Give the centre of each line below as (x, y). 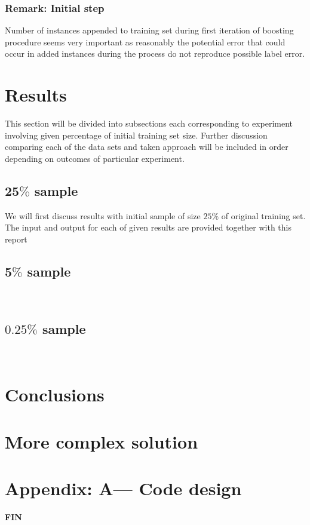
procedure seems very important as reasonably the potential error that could (145, 42)
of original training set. (263, 215)
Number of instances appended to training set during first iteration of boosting (149, 30)
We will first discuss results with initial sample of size (103, 215)
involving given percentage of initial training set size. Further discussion (136, 135)
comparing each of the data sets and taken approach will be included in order (147, 147)
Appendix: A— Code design (123, 488)
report (16, 239)
